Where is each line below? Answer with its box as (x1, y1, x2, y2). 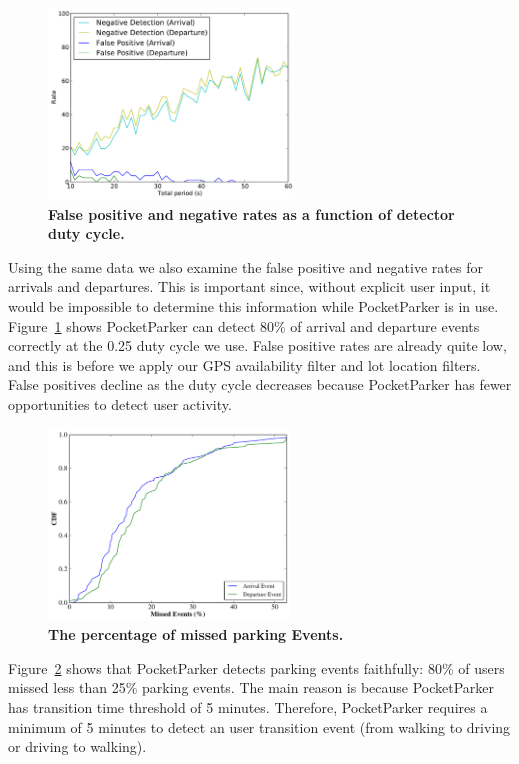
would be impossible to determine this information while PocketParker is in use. (8, 295, 499, 316)
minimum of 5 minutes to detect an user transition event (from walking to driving (8, 716, 511, 737)
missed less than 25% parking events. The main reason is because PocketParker (8, 677, 495, 698)
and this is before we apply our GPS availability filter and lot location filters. (8, 354, 481, 375)
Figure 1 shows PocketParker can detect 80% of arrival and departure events (8, 315, 480, 336)
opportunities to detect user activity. (8, 393, 232, 414)
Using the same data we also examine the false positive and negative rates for (8, 256, 483, 277)
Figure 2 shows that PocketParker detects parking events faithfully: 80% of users (8, 657, 505, 678)
